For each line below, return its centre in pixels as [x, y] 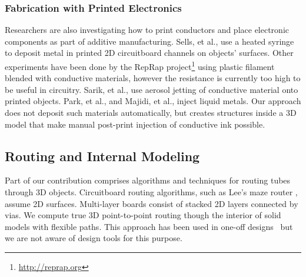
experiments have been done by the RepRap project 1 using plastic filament [140, 66]
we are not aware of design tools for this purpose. [94, 238]
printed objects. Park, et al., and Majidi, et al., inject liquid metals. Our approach [153, 101]
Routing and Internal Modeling [102, 156]
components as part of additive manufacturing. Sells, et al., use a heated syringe [149, 41]
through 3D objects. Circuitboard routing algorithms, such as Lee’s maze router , [151, 192]
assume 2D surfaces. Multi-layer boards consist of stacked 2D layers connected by [152, 203]
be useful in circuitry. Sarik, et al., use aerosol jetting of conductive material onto [152, 89]
